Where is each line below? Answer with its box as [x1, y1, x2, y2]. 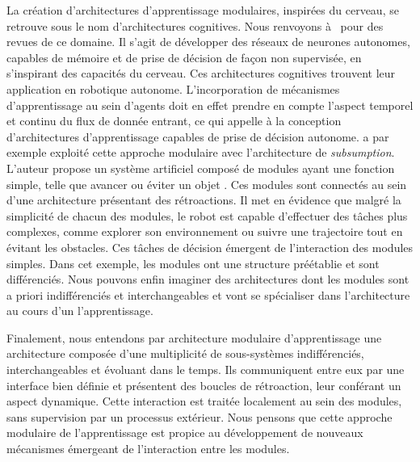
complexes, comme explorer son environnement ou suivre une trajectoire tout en [6, 223, 403, 240]
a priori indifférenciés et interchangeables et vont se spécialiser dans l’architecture [6, 286, 410, 303]
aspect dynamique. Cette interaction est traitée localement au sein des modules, [6, 393, 402, 409]
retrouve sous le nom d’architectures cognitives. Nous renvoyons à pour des [6, 17, 384, 34]
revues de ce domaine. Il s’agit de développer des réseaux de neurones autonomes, [6, 33, 410, 50]
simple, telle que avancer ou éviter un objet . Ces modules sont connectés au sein [6, 175, 407, 192]
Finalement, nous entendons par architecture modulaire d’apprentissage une [6, 329, 382, 346]
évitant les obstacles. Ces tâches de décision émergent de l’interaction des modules [6, 238, 414, 255]
